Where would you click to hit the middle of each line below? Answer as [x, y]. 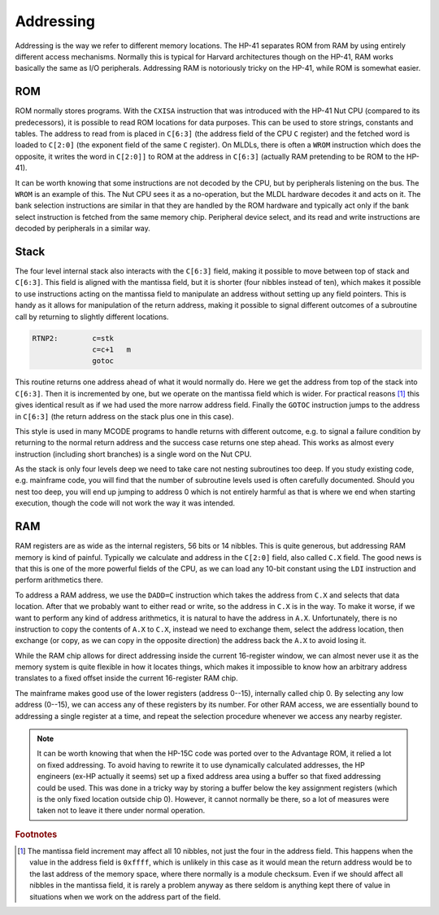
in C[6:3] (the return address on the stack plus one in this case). [124, 416]
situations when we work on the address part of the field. [125, 896]
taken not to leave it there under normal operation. [121, 811]
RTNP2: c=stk [73, 338]
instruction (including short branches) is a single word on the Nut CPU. [133, 454]
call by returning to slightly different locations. [92, 317]
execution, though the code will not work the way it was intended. [125, 503]
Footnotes [36, 834]
